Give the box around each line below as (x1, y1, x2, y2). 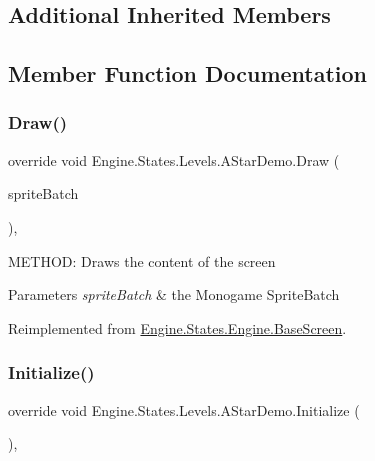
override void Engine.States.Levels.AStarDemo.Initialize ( (8, 399, 360, 420)
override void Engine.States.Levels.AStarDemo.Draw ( (8, 149, 340, 170)
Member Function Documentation (8, 58, 368, 89)
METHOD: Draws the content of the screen (8, 250, 276, 271)
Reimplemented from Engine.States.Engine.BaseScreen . (8, 317, 347, 338)
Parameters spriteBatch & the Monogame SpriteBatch (8, 284, 340, 305)
